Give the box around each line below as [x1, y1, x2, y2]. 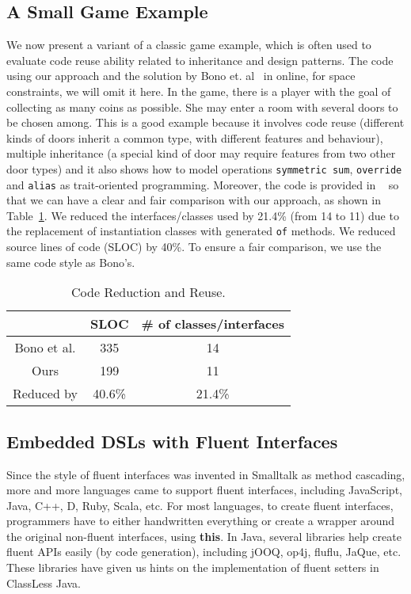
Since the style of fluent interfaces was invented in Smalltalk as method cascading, [6, 466, 405, 482]
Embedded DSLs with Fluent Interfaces [6, 428, 338, 453]
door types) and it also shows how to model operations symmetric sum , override [6, 160, 402, 177]
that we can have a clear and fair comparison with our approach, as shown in [6, 192, 381, 208]
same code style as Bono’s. [6, 253, 135, 270]
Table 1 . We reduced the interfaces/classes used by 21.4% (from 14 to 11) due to [6, 207, 399, 223]
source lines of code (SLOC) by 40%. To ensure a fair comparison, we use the [6, 238, 382, 255]
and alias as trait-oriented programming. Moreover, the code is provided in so [6, 176, 399, 192]
